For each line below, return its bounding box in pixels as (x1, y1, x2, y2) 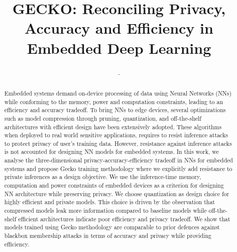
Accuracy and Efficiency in (25, 18, 213, 38)
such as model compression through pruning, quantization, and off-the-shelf (4, 114, 201, 122)
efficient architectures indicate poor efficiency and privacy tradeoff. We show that (18, 214, 230, 223)
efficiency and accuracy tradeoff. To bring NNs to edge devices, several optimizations (4, 106, 226, 114)
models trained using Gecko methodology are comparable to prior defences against (4, 223, 220, 231)
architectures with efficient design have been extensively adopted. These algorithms (4, 122, 222, 131)
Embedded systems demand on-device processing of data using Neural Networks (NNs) (4, 89, 232, 97)
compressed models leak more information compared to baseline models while (4, 206, 207, 215)
